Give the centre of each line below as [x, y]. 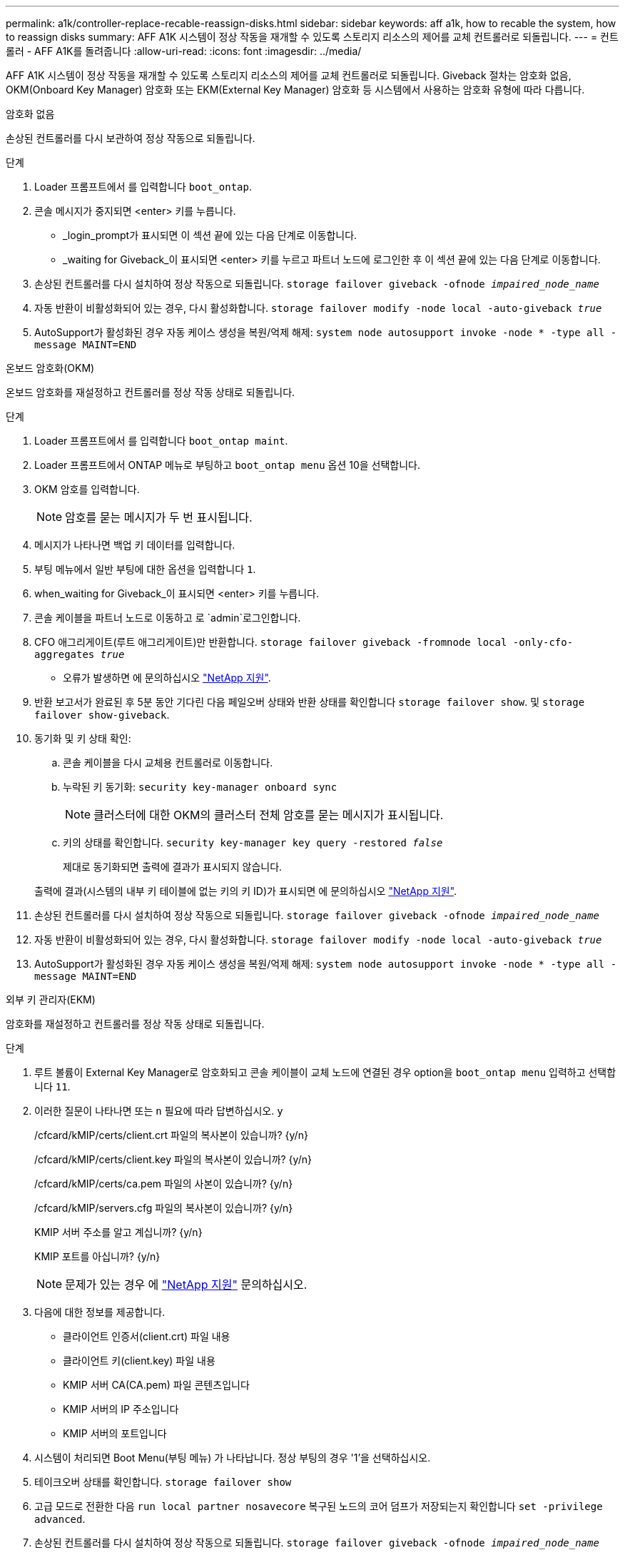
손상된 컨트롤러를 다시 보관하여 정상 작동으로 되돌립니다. [131, 138]
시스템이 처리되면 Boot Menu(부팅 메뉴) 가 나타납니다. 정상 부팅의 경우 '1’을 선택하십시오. [233, 1458]
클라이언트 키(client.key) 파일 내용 [139, 1361]
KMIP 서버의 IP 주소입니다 [121, 1409]
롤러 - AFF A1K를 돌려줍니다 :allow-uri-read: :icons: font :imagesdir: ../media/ [184, 51]
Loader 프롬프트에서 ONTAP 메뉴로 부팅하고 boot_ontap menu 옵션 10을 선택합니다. [228, 465]
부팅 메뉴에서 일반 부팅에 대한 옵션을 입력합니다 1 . [145, 569]
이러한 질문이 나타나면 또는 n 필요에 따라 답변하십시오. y [159, 1111]
